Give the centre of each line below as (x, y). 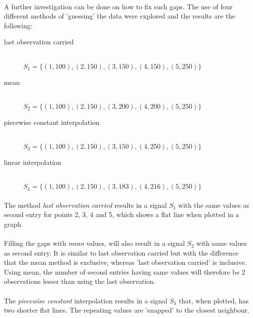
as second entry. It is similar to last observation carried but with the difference (121, 252)
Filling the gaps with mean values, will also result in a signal (95, 243)
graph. (13, 224)
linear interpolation (33, 162)
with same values (222, 243)
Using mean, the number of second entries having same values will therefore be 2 (125, 271)
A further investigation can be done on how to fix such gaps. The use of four (118, 6)
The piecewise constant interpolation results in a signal (86, 300)
